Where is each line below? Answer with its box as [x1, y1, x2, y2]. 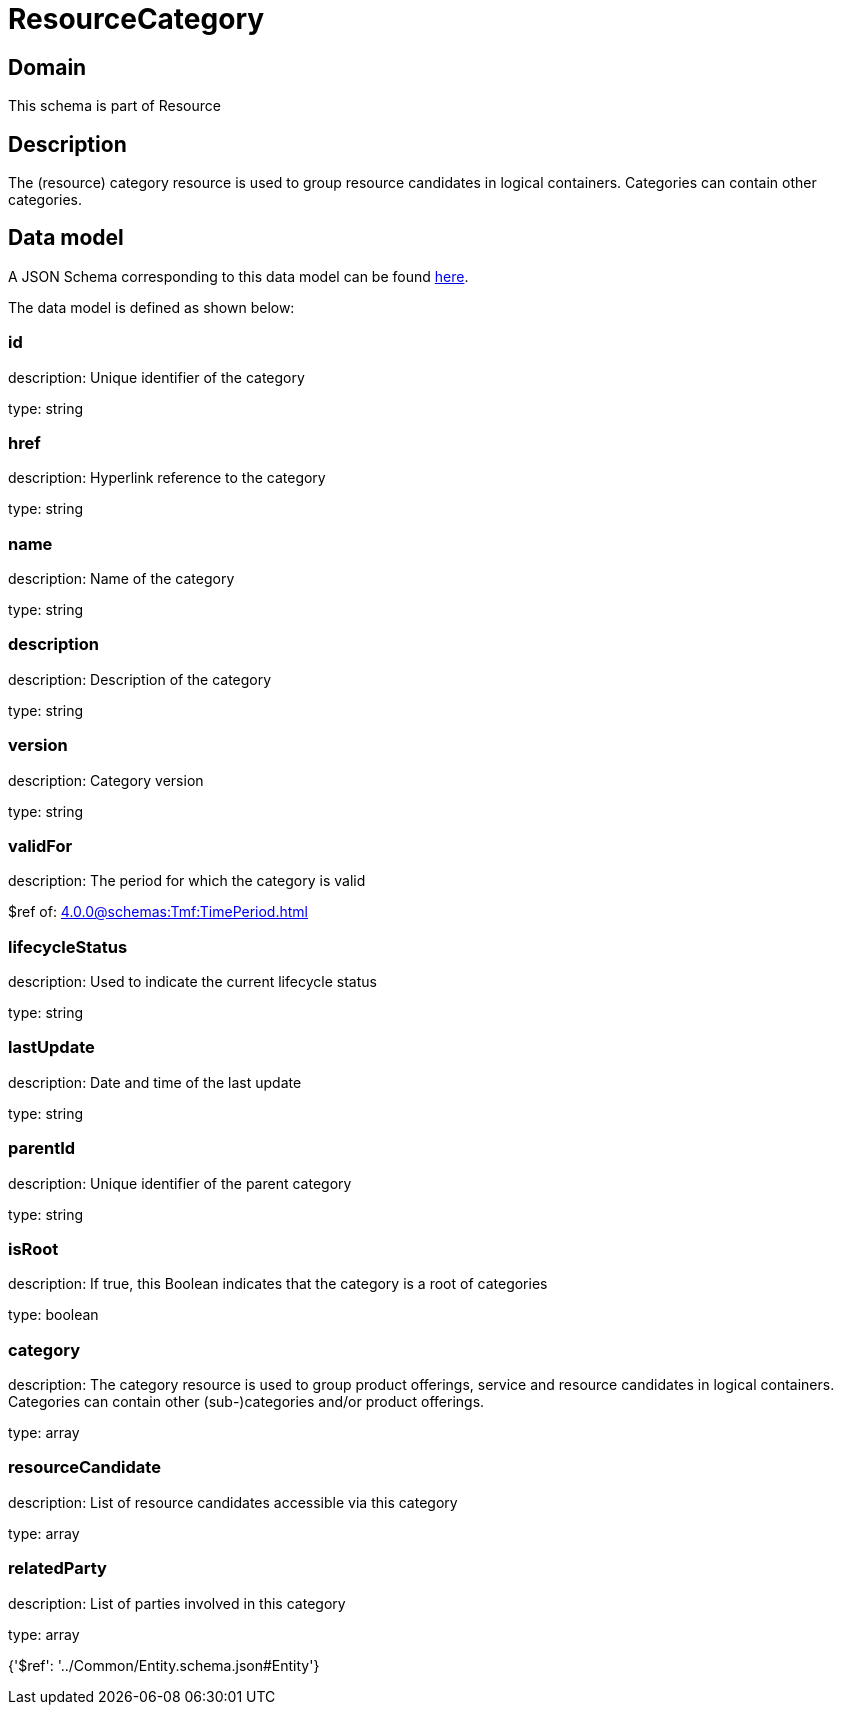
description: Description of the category [8, 670, 272, 688]
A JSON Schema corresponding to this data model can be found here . [8, 267, 469, 285]
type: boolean [8, 1306, 99, 1324]
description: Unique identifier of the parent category [8, 1174, 352, 1192]
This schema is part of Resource [8, 97, 221, 115]
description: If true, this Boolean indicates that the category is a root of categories [8, 1275, 548, 1293]
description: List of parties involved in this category [8, 1594, 346, 1612]
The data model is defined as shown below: [8, 298, 295, 316]
